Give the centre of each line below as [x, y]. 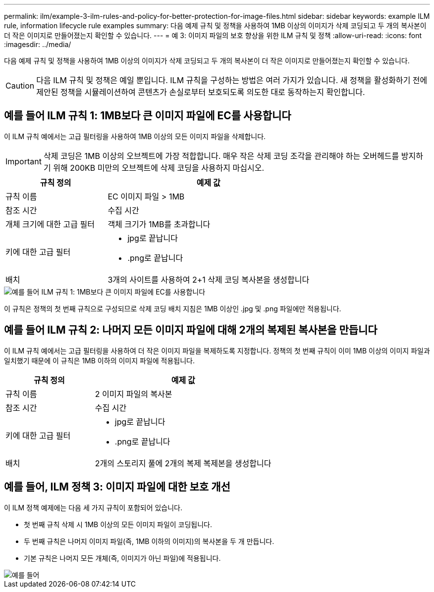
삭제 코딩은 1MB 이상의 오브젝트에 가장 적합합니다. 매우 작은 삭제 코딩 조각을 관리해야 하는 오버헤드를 [221, 156]
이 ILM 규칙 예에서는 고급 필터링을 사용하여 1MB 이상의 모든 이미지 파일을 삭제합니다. [135, 136]
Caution [20, 86]
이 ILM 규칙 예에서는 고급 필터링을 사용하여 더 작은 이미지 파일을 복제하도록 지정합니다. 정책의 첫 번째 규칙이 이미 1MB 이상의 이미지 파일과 [217, 350]
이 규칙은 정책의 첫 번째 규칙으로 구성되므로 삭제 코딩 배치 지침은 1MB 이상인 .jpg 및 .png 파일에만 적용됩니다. [173, 308]
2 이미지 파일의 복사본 [134, 394]
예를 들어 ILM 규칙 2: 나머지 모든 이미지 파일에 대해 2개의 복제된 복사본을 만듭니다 [191, 330]
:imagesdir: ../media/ [38, 44]
